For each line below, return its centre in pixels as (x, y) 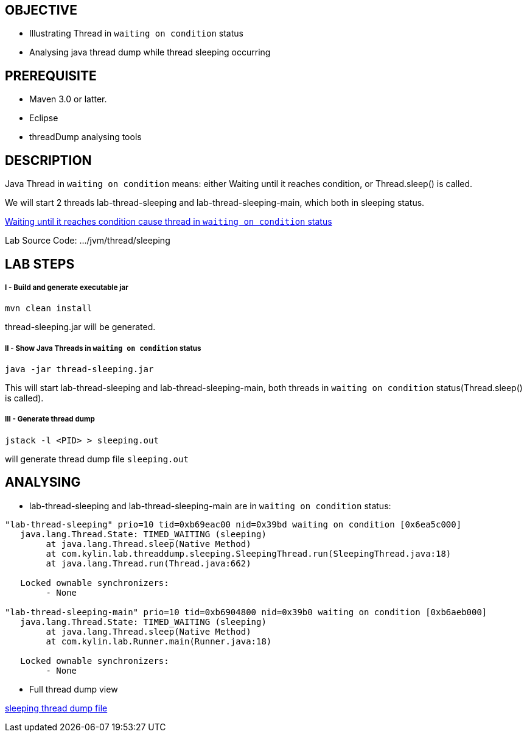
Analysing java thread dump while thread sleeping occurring (150, 52)
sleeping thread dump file (56, 708)
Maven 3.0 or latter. (68, 99)
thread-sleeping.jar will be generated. (80, 327)
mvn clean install (49, 309)
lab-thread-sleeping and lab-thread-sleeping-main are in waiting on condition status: (210, 506)
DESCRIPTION (48, 160)
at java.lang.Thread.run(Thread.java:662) (148, 563)
